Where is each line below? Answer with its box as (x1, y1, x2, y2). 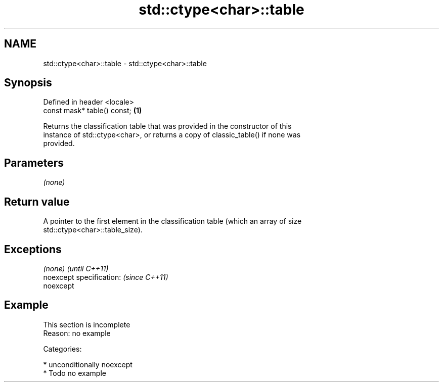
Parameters (4, 156, 64, 169)
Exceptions (4, 243, 62, 256)
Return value (4, 195, 70, 208)
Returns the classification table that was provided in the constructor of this (43, 122, 292, 131)
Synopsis (4, 76, 52, 89)
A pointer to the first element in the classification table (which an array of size (43, 217, 302, 226)
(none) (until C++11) (43, 264, 109, 273)
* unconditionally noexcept (43, 360, 132, 369)
